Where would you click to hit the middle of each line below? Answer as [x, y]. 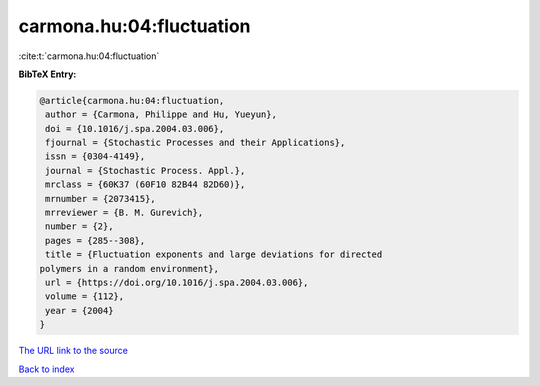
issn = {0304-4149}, [95, 156]
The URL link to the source [73, 351]
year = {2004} [79, 310]
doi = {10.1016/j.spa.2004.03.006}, [135, 128]
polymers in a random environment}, [129, 268]
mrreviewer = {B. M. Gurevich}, [124, 213]
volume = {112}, [85, 296]
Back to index [46, 369]
